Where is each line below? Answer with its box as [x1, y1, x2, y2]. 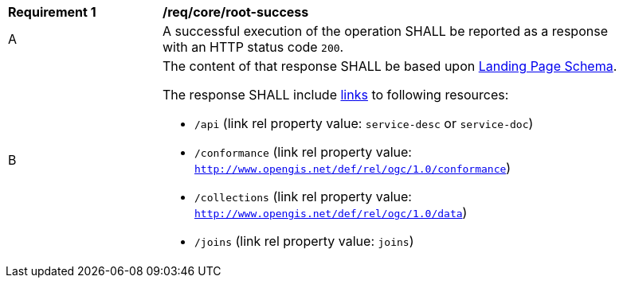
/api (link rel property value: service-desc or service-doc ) [194, 115, 534, 131]
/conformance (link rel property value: [194, 144, 412, 160]
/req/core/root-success [163, 4, 309, 20]
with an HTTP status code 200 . [163, 39, 344, 55]
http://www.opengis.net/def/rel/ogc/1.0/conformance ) [194, 160, 511, 176]
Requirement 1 [8, 4, 96, 20]
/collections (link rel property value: [194, 189, 412, 204]
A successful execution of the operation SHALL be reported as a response [163, 23, 608, 39]
